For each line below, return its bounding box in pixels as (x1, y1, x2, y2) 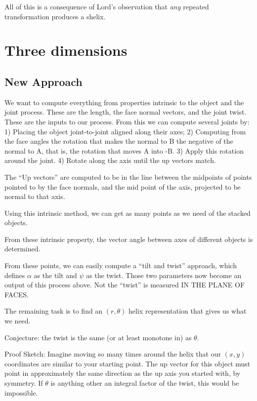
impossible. (4, 387, 38, 398)
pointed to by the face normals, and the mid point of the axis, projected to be (4, 181, 241, 192)
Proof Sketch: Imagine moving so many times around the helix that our (4, 349, 221, 359)
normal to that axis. (4, 191, 65, 201)
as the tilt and (34, 270, 77, 280)
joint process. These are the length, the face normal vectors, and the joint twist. (4, 107, 247, 117)
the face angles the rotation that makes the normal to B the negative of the (4, 136, 233, 146)
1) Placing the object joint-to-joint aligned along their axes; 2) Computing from (4, 126, 246, 136)
